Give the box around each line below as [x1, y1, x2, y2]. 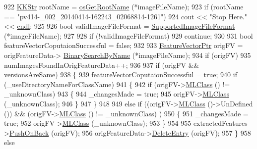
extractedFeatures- [193, 118, 250, 128]
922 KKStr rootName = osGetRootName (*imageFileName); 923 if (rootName [4, 1, 244, 11]
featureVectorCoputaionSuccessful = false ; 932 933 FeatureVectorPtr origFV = [4, 40, 243, 50]
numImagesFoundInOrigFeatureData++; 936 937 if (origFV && [4, 59, 199, 70]
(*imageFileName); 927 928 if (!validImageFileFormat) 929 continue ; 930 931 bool [4, 30, 253, 41]
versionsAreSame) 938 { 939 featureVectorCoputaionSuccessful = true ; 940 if [4, 69, 237, 80]
